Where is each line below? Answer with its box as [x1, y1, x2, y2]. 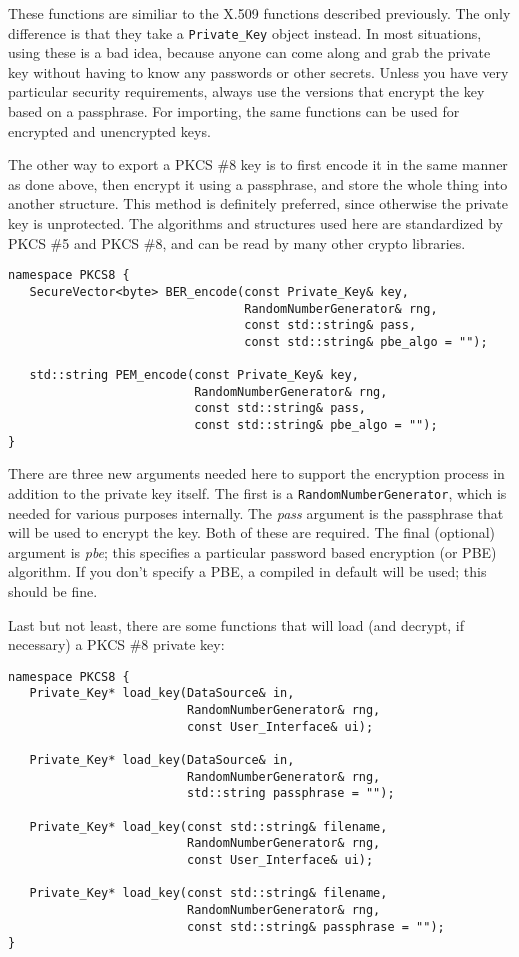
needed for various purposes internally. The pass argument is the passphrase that [8, 502, 504, 523]
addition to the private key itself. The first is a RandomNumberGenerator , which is [8, 483, 507, 503]
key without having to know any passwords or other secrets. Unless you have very [8, 61, 509, 82]
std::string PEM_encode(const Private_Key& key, [29, 368, 359, 383]
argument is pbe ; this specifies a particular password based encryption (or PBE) [8, 541, 497, 562]
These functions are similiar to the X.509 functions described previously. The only [8, 3, 511, 23]
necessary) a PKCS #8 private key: [8, 634, 225, 655]
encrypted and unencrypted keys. [8, 120, 211, 141]
